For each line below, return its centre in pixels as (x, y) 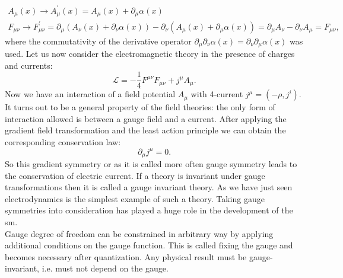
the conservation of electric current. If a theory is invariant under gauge (135, 175)
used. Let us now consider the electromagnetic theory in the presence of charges (150, 53)
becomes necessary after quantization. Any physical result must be (126, 256)
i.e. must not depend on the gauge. (105, 268)
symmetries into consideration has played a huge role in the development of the (149, 210)
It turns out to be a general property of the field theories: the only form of (140, 107)
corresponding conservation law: (63, 142)
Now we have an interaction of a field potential (90, 94)
